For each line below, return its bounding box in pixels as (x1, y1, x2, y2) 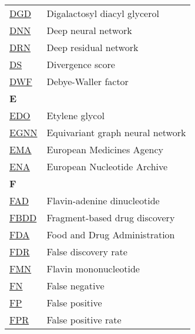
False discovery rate (46, 245, 127, 258)
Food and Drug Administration (46, 228, 175, 241)
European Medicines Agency (46, 143, 164, 156)
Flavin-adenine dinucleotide (46, 194, 160, 207)
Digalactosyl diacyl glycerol (46, 6, 159, 20)
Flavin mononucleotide (46, 262, 140, 275)
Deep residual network (46, 41, 139, 54)
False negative (46, 279, 105, 292)
